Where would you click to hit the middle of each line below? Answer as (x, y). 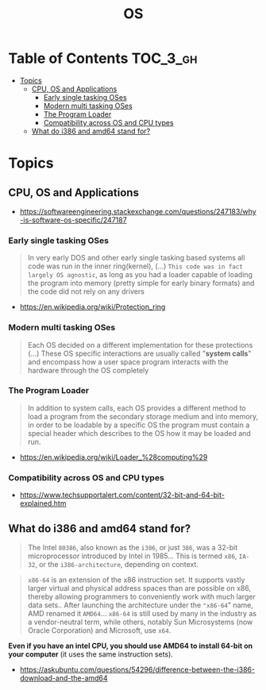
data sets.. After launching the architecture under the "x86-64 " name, (141, 605)
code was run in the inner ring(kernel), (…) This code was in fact (135, 266)
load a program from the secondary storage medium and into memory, (143, 416)
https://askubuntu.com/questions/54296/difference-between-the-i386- (137, 669)
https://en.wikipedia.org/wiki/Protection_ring (93, 307)
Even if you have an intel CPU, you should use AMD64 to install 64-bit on (130, 646)
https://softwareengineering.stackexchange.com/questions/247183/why (138, 211)
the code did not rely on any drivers (86, 291)
